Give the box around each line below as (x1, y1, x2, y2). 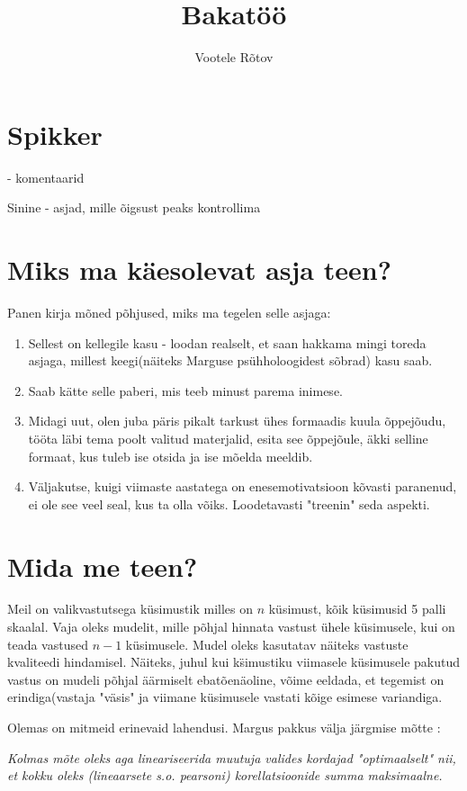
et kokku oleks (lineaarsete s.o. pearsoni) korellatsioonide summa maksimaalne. (7, 766, 443, 785)
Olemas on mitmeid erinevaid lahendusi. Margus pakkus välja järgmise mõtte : (7, 718, 441, 736)
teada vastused (7, 634, 88, 653)
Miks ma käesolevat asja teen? (7, 251, 391, 288)
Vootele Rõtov (194, 48, 274, 67)
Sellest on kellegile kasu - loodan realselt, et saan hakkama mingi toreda (28, 333, 427, 352)
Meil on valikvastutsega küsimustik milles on (7, 599, 253, 618)
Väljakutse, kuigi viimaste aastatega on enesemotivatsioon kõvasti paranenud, (28, 477, 457, 496)
